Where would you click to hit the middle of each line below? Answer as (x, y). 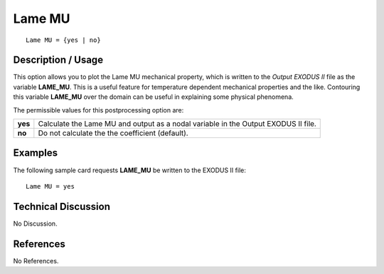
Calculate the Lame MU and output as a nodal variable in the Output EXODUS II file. (177, 124)
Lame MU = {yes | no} (63, 40)
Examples (36, 153)
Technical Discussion (62, 206)
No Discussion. (35, 223)
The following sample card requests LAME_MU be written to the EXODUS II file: (130, 170)
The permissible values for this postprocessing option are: (98, 110)
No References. (36, 260)
